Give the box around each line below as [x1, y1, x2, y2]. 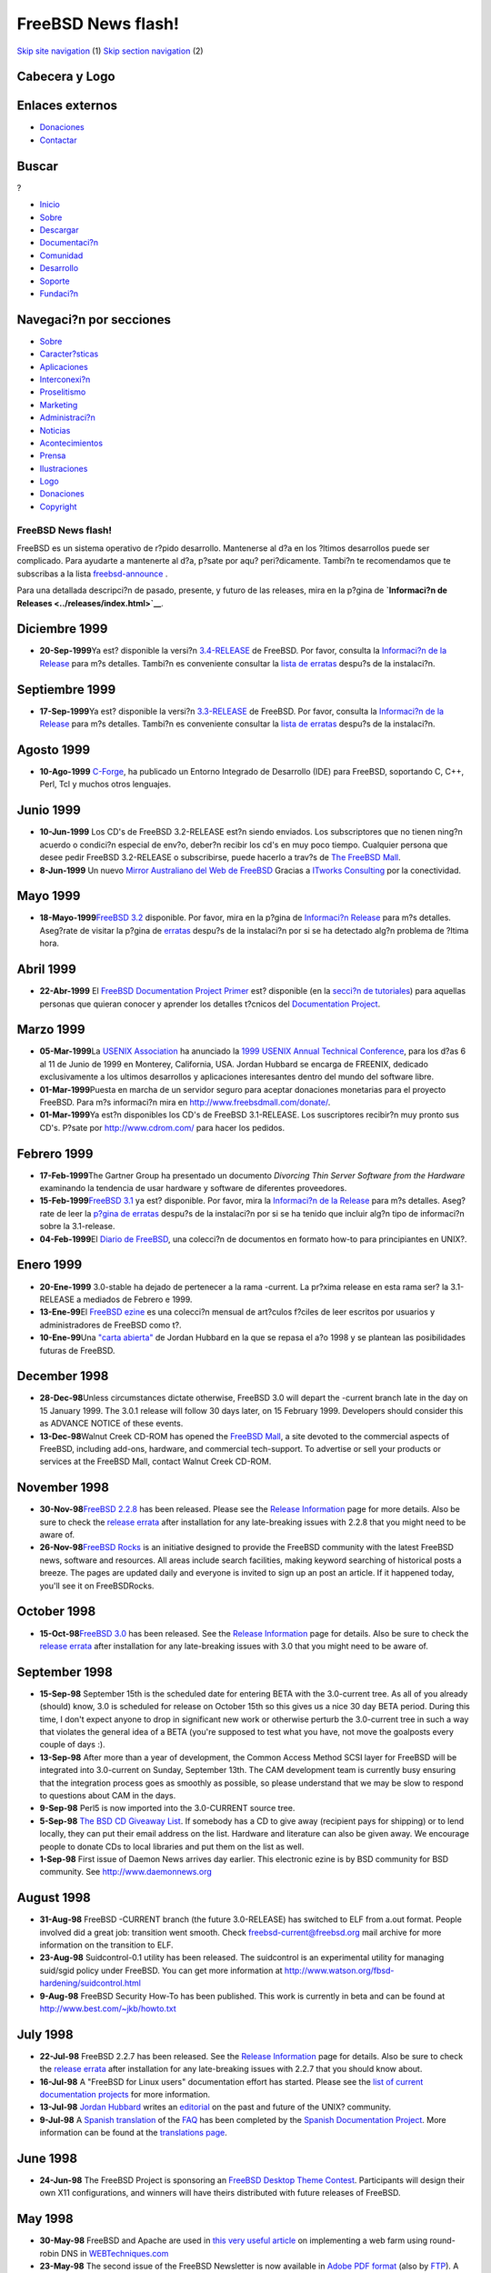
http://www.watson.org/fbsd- [284, 1965, 395, 1976]
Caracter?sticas [39, 348, 99, 359]
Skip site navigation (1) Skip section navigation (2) [16, 45, 204, 56]
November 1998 [16, 1480, 109, 1496]
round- [429, 2235, 456, 2246]
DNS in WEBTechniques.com [60, 2248, 169, 2258]
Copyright [39, 501, 77, 512]
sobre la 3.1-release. [39, 1221, 115, 1232]
